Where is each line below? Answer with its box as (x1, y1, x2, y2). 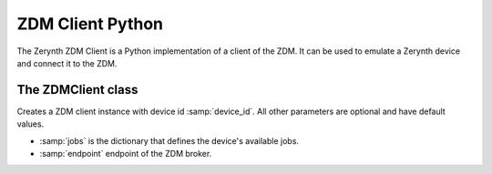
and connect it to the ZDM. (16, 57, 118, 68)
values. (16, 118, 45, 129)
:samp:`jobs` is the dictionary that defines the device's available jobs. (39, 135, 300, 146)
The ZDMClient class (16, 82, 138, 97)
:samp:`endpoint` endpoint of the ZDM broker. (39, 148, 212, 159)
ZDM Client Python (16, 14, 164, 34)
